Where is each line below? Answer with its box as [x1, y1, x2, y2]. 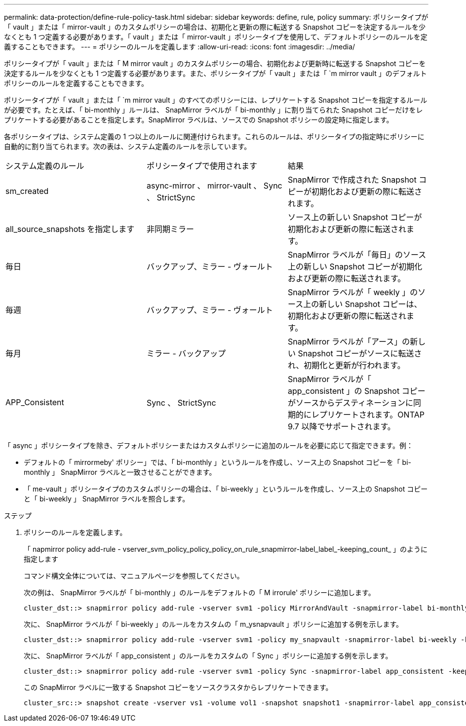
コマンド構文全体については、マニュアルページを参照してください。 [24, 572, 244, 580]
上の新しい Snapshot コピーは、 [303, 299, 422, 309]
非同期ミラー [146, 224, 194, 234]
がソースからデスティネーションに [287, 398, 413, 408]
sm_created [5, 186, 49, 196]
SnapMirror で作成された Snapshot [287, 175, 417, 185]
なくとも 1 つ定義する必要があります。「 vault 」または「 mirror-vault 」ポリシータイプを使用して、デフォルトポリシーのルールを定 [4, 33, 427, 41]
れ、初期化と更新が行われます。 [287, 360, 405, 370]
